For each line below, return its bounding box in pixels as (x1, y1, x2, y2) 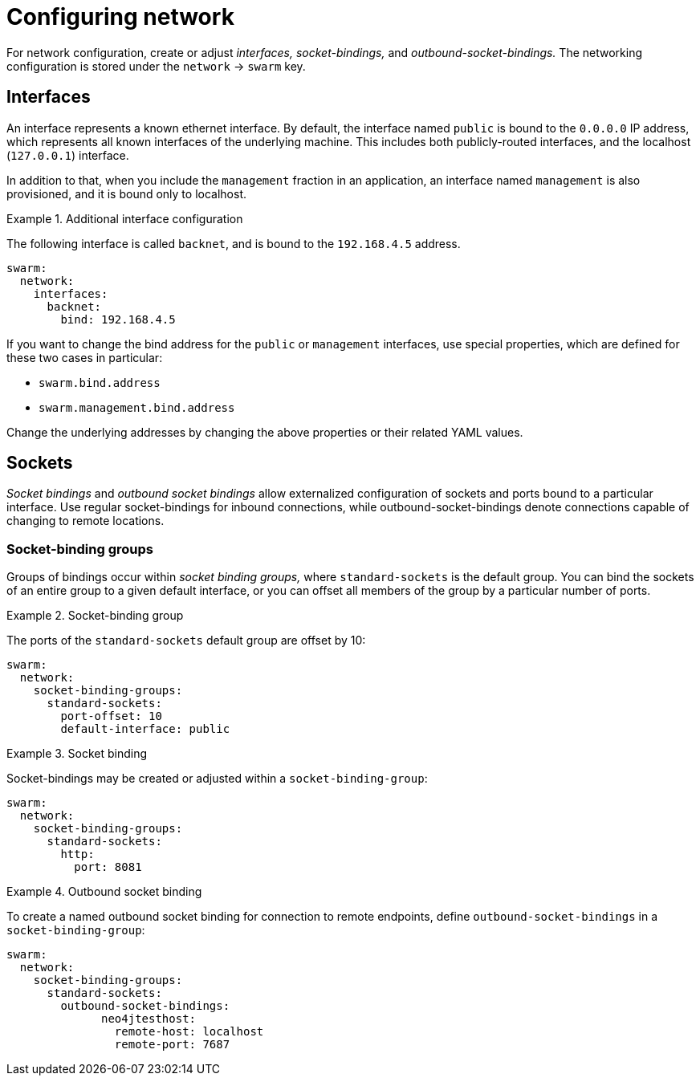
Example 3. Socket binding (6, 746, 148, 761)
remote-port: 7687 (114, 1038, 230, 1051)
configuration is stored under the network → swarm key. (6, 59, 306, 73)
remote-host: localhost (114, 1025, 264, 1039)
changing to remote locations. (6, 514, 165, 528)
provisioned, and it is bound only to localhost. (6, 186, 246, 201)
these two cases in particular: (6, 350, 163, 364)
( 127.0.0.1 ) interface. (6, 148, 129, 162)
